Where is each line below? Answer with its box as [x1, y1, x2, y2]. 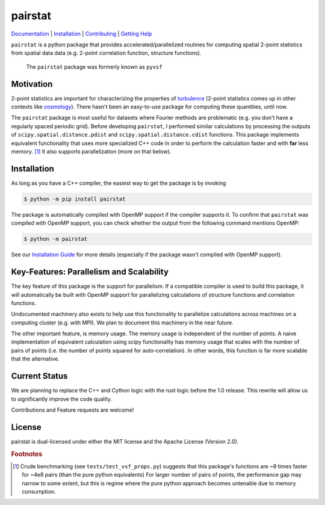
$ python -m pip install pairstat [23, 196, 126, 202]
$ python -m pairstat [23, 235, 88, 243]
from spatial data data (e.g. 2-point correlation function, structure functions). [11, 49, 202, 57]
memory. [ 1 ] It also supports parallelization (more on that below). [11, 147, 172, 155]
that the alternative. [11, 355, 60, 362]
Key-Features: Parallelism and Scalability [11, 267, 169, 277]
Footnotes [11, 450, 43, 458]
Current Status [11, 371, 68, 382]
